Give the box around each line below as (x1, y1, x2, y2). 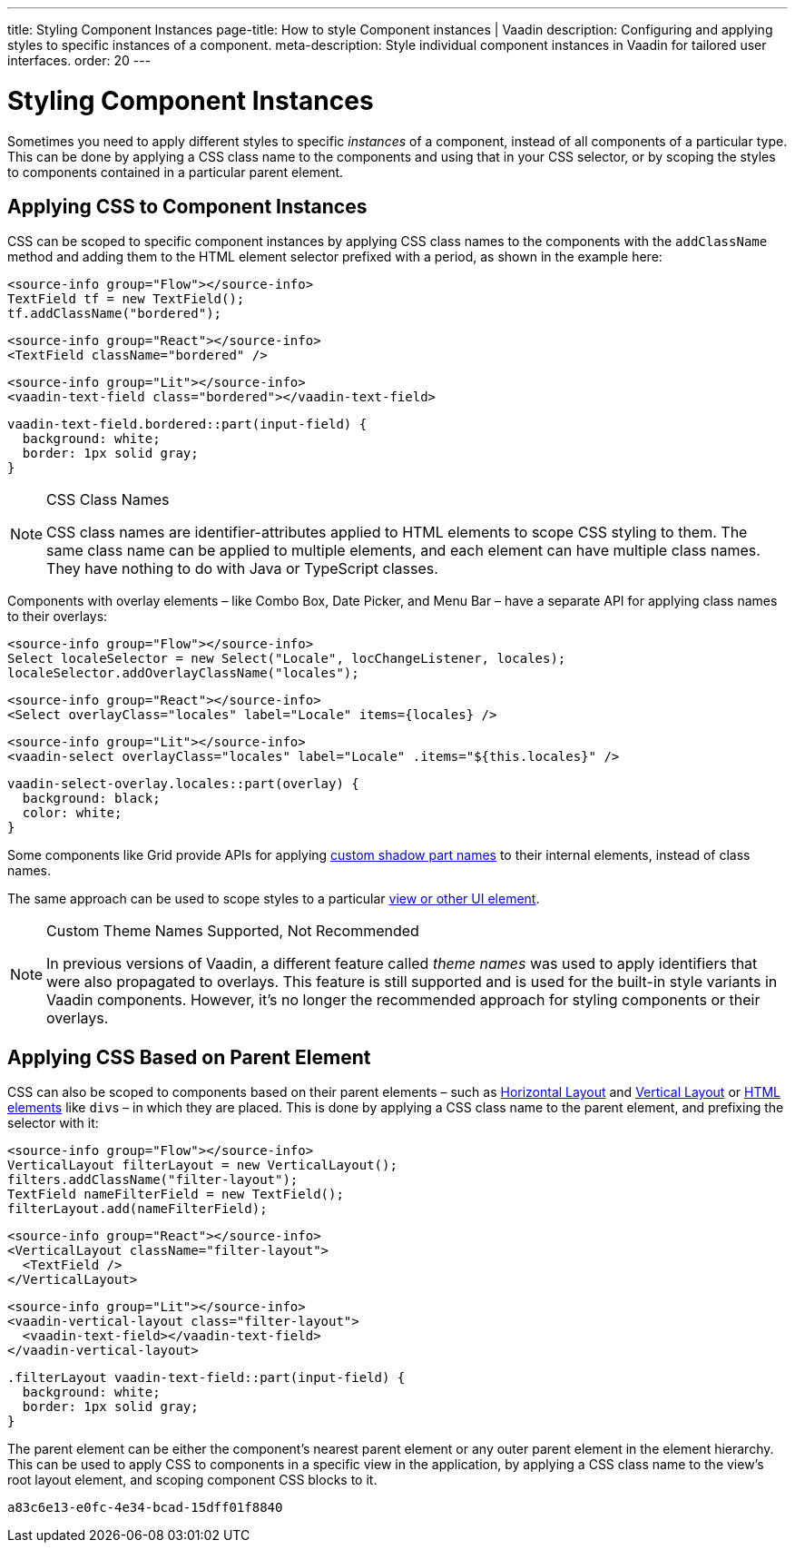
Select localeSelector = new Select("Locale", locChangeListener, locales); (7, 651, 566, 666)
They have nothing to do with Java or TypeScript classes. (46, 559, 438, 578)
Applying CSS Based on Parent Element (7, 1045, 371, 1069)
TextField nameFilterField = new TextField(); (7, 1187, 344, 1202)
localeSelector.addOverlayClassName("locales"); (7, 666, 359, 681)
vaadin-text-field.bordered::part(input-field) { (7, 417, 368, 432)
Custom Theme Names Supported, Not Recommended (46, 922, 419, 941)
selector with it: (7, 1115, 99, 1131)
